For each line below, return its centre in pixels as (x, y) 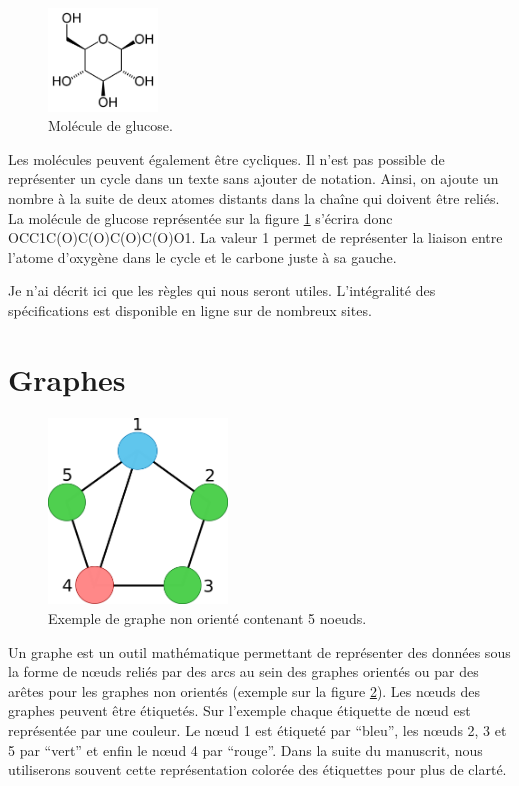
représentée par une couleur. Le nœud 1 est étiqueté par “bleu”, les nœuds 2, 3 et (257, 729)
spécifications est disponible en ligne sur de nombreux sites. (190, 309)
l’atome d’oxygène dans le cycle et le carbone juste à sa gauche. (202, 256)
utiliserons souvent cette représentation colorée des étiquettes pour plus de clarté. (257, 769)
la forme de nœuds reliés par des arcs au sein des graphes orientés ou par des (243, 671)
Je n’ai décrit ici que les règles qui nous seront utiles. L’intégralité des (222, 290)
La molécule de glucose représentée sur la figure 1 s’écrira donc (200, 217)
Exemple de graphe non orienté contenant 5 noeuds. (207, 617)
